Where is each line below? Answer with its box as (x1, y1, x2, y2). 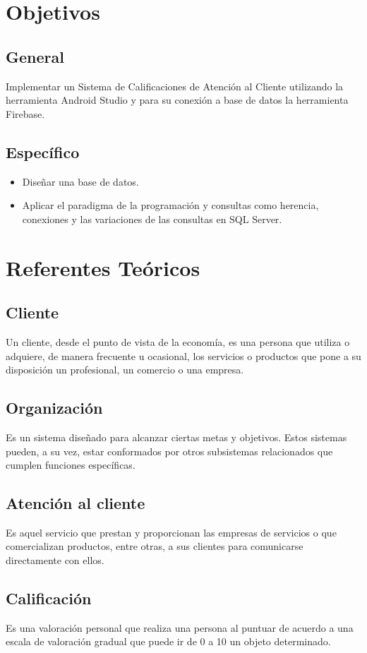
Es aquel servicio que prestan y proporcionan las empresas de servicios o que (6, 525, 337, 539)
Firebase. (6, 106, 45, 121)
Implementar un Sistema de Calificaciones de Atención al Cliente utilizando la (6, 78, 344, 93)
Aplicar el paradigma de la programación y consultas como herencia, (22, 198, 319, 212)
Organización (6, 397, 103, 419)
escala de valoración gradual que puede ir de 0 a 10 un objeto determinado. (6, 634, 331, 649)
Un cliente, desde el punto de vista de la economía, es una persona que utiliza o (6, 334, 350, 349)
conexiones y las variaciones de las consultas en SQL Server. (22, 211, 282, 226)
